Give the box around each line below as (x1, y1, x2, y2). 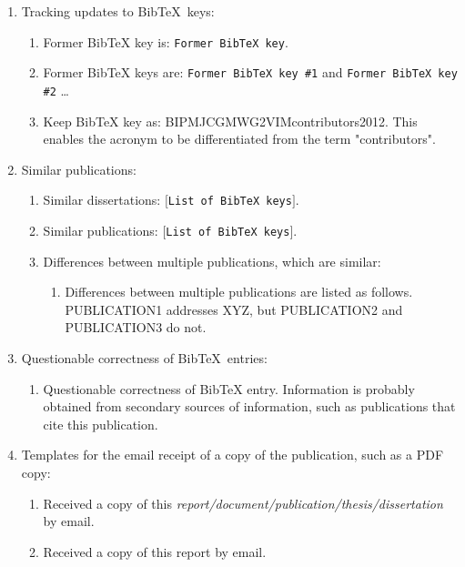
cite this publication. (43, 414, 158, 433)
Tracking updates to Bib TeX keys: (21, 2, 215, 20)
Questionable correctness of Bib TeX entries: (21, 349, 268, 368)
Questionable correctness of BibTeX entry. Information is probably (43, 379, 415, 398)
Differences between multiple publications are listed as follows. (65, 282, 413, 301)
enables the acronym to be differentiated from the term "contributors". (43, 129, 436, 148)
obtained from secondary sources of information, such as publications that (43, 397, 456, 416)
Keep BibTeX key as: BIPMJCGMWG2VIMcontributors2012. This (43, 111, 418, 130)
